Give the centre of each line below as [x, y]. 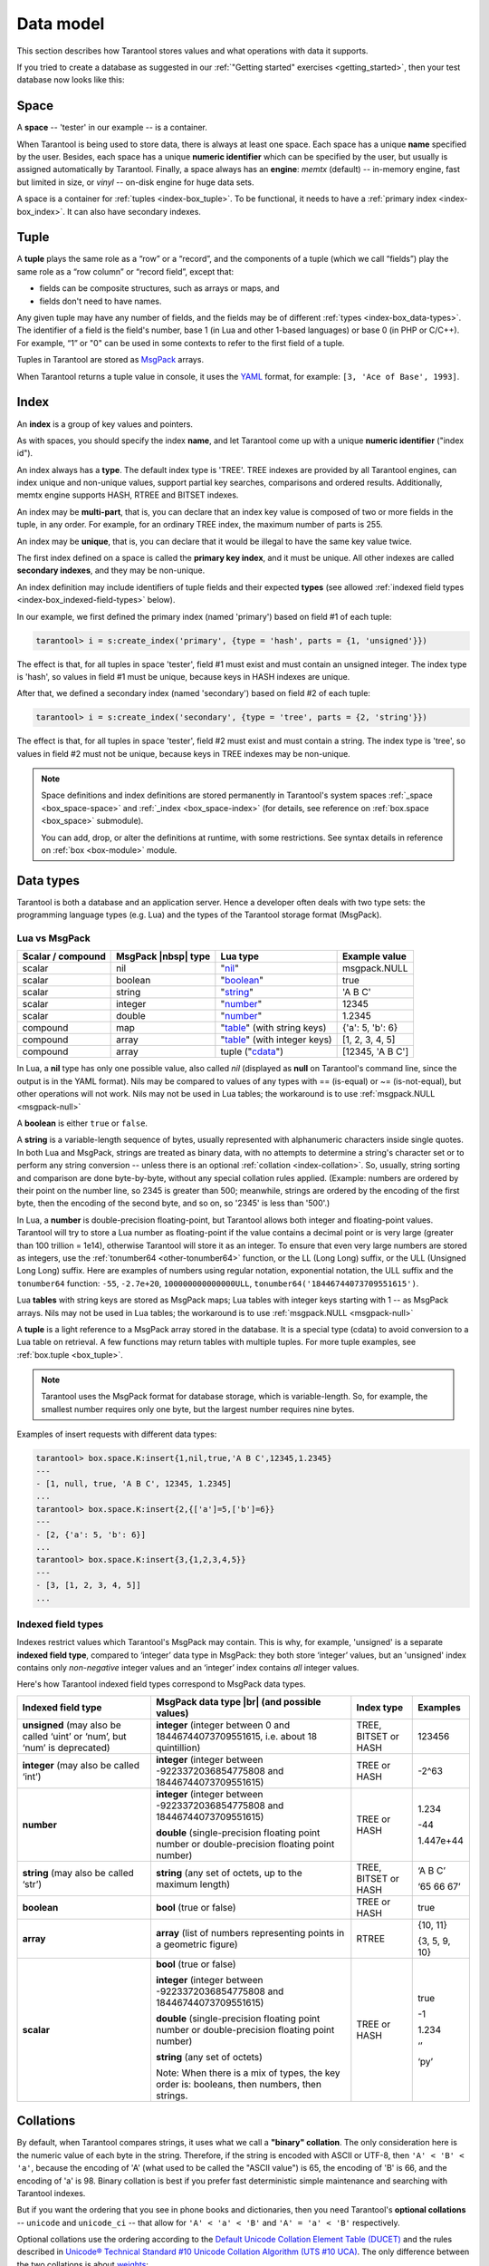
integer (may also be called [81, 1765]
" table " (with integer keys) [276, 1040]
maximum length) [193, 1883]
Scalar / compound [64, 956]
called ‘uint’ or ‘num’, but [74, 1736]
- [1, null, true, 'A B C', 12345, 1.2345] [134, 1484]
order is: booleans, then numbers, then [238, 2084]
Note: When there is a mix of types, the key [248, 2073]
